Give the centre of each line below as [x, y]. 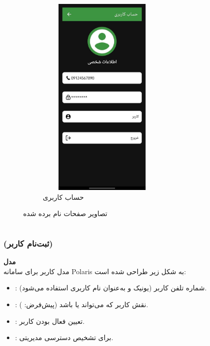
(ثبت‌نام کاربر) [28, 243]
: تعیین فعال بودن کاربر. [50, 321]
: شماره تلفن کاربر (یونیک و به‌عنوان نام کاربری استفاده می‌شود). [111, 288]
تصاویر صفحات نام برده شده [65, 213]
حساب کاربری [63, 197]
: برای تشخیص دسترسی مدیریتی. [64, 337]
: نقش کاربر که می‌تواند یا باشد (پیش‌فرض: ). [82, 304]
